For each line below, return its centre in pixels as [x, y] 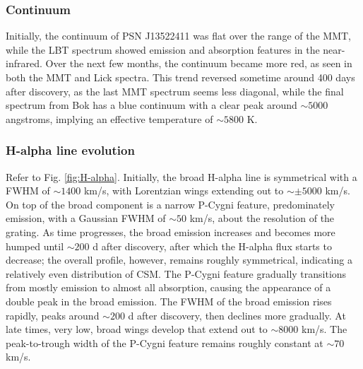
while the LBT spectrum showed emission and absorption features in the [163, 49]
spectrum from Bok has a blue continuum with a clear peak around [151, 105]
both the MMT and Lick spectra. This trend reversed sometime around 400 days [180, 77]
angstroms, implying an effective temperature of [109, 118]
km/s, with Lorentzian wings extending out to [184, 191]
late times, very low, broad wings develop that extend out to [137, 329]
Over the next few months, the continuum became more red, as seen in [199, 63]
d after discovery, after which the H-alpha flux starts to [212, 246]
